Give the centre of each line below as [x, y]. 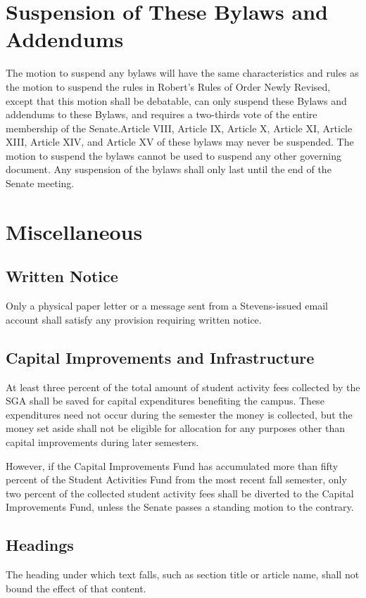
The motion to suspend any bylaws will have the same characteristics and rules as [182, 73]
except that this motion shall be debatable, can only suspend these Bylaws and [176, 100]
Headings [40, 545]
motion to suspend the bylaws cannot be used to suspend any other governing [173, 155]
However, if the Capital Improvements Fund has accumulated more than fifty [172, 465]
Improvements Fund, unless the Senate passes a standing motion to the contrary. [180, 507]
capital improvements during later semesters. [102, 442]
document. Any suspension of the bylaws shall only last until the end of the [169, 169]
